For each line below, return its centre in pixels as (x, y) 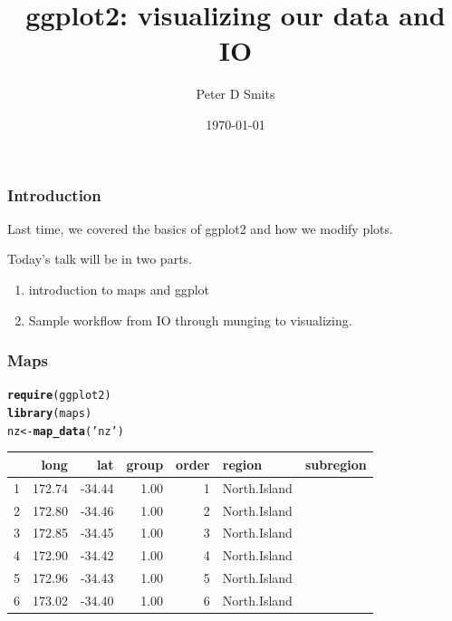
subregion (336, 464)
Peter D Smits (236, 94)
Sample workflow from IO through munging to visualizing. (190, 320)
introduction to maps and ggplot (119, 289)
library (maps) (50, 414)
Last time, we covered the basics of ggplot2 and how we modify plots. (200, 228)
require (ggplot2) (59, 396)
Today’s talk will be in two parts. (100, 259)
